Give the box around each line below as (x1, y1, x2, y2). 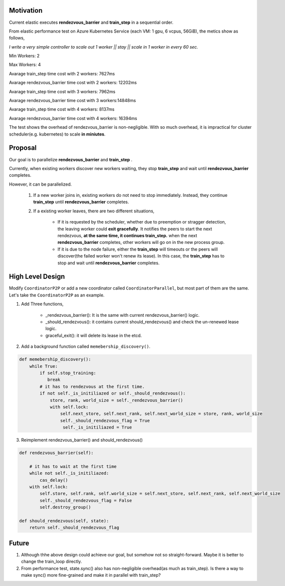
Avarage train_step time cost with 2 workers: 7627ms (9, 70, 115, 76)
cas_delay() (39, 477, 68, 483)
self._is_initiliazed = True (62, 425, 132, 430)
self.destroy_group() (39, 504, 91, 510)
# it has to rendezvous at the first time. (39, 384, 145, 389)
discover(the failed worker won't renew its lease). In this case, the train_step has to (57, 253, 225, 259)
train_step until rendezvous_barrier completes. (33, 199, 129, 205)
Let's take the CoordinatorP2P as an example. (9, 292, 105, 298)
